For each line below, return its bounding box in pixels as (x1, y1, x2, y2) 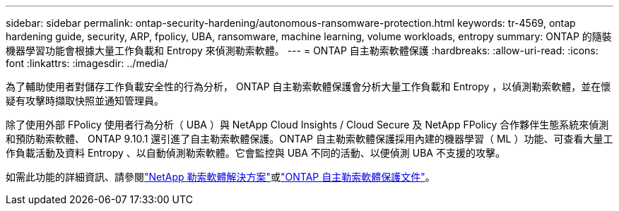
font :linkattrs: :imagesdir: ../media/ (6, 57, 168, 69)
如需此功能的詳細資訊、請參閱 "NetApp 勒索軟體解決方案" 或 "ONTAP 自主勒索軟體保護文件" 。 (6, 171, 435, 183)
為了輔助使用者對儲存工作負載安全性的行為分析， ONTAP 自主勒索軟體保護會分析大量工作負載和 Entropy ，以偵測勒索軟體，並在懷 (6, 80, 611, 92)
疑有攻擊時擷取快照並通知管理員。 (6, 95, 164, 107)
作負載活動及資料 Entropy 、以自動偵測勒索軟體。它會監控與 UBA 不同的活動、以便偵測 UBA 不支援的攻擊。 (6, 147, 505, 159)
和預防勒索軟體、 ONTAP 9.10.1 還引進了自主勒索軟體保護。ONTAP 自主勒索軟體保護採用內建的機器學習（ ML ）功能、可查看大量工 (6, 133, 613, 145)
